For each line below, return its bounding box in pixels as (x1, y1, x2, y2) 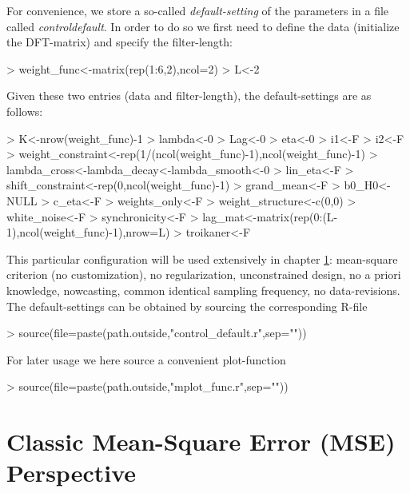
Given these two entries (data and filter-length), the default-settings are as (6, 87, 372, 104)
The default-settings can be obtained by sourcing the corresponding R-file (6, 297, 368, 314)
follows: (6, 102, 43, 119)
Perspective (6, 456, 137, 489)
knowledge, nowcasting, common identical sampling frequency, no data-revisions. (6, 281, 400, 298)
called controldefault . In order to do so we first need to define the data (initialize (6, 18, 400, 34)
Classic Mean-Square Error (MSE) (6, 425, 396, 458)
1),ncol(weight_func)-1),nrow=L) (6, 224, 170, 241)
